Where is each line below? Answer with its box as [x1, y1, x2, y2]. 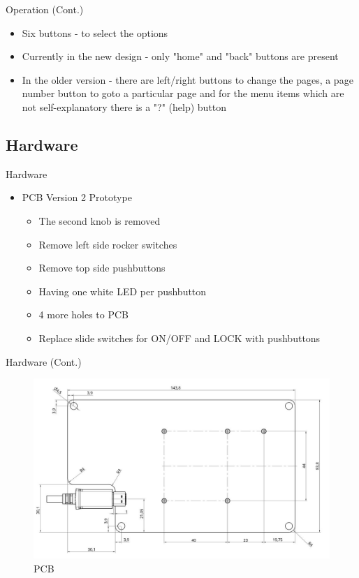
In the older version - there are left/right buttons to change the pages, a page [22, 72, 353, 87]
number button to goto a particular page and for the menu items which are [22, 86, 344, 101]
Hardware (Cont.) [6, 354, 82, 369]
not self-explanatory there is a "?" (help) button [22, 99, 227, 114]
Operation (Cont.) [6, 2, 84, 16]
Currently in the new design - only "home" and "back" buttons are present [22, 49, 339, 64]
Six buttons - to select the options [22, 25, 168, 40]
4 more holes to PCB [38, 307, 129, 322]
